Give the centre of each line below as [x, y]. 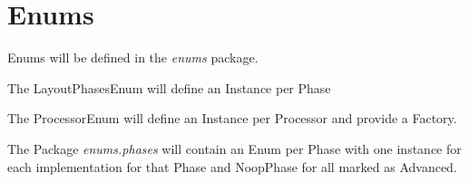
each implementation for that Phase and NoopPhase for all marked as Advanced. [232, 166]
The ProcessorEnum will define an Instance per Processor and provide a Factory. [232, 118]
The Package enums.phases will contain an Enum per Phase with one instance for [234, 148]
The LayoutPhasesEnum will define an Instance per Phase [169, 87]
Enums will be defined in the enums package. [133, 57]
